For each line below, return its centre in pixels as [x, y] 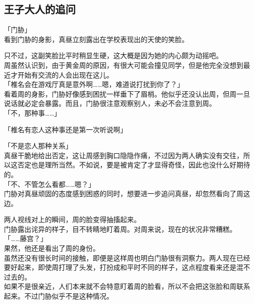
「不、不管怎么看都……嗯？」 [50, 184]
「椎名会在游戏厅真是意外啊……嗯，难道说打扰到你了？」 [94, 84]
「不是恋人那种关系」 [38, 146]
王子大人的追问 [40, 9]
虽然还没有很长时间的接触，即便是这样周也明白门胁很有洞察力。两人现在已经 [127, 257]
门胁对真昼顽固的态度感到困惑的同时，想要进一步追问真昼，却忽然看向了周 [124, 193]
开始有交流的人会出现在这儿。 [65, 74]
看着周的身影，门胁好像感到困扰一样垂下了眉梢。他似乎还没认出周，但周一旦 [127, 93]
